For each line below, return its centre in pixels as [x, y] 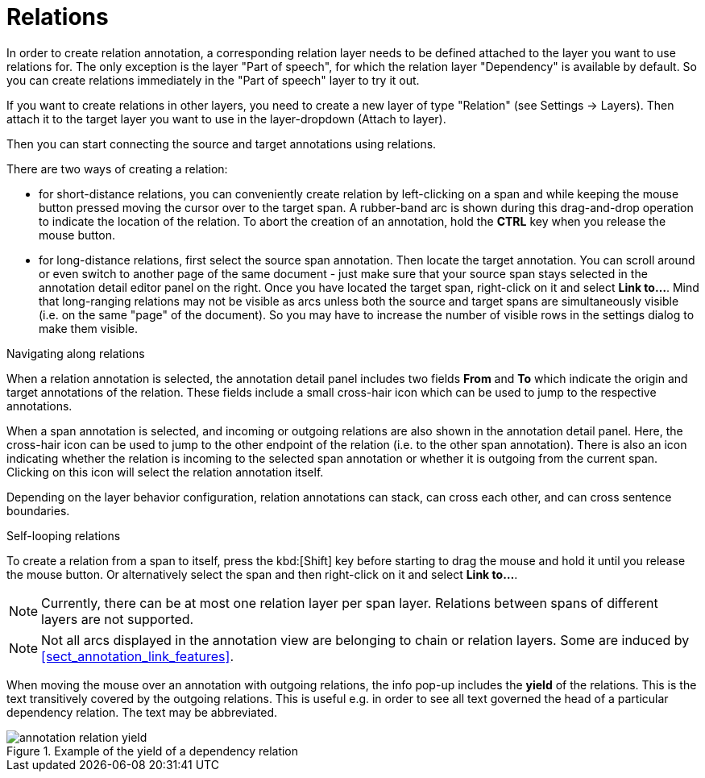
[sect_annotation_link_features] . [137, 656]
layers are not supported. [118, 619]
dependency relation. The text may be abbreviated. [142, 712]
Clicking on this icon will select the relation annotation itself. [165, 472]
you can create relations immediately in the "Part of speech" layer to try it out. [213, 80]
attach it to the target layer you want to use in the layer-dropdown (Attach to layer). [226, 119]
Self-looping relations [64, 535]
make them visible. [89, 328]
